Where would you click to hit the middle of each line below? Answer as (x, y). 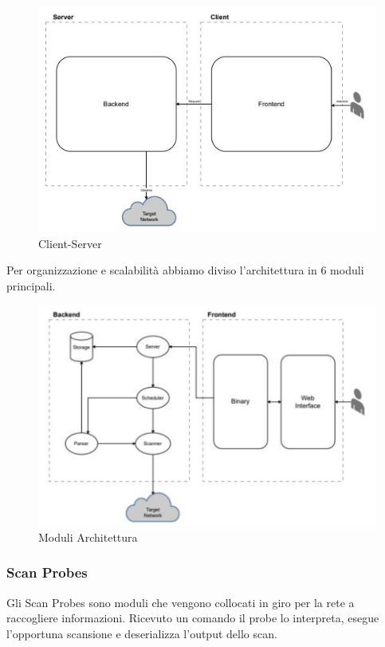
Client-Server (70, 243)
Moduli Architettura (88, 537)
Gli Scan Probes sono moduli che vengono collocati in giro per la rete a (181, 602)
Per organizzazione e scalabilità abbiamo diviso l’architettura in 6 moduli (185, 270)
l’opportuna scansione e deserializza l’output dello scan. (142, 633)
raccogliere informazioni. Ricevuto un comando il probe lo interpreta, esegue (193, 618)
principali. (31, 285)
